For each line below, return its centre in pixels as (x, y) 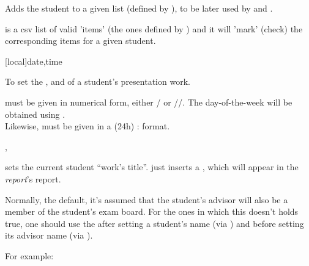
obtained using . (35, 114)
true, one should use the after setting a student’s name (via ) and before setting (154, 223)
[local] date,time (34, 61)
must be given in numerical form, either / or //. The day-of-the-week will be (149, 102)
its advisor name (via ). (49, 235)
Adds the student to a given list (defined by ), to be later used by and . (139, 8)
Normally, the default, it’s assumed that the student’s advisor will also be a (147, 199)
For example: (29, 255)
